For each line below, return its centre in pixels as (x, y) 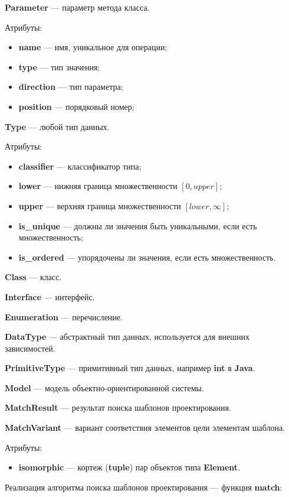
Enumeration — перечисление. (64, 316)
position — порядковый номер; (76, 106)
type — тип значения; (59, 66)
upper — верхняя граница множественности (100, 205)
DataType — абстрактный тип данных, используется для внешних (127, 337)
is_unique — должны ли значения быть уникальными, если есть (138, 225)
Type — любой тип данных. (57, 126)
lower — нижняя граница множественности (98, 186)
